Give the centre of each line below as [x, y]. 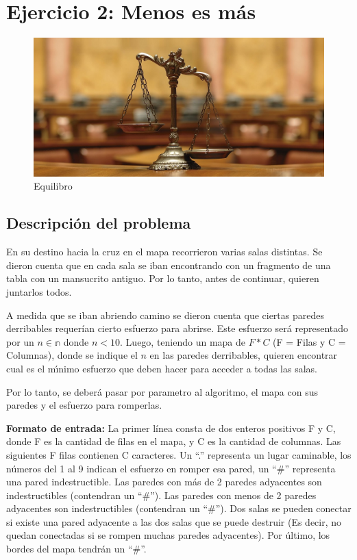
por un [20, 341]
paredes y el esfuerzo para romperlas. [84, 405]
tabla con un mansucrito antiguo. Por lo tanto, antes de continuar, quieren [163, 278]
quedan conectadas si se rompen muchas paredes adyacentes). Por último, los [168, 535]
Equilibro [53, 186]
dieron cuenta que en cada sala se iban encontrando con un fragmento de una [169, 265]
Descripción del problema [99, 223]
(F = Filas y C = [309, 341]
